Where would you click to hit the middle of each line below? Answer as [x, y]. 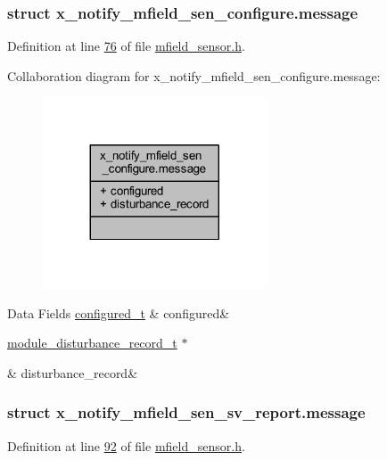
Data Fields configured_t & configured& [119, 312]
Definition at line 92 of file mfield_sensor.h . [126, 445]
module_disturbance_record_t [92, 343]
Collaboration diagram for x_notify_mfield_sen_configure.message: [194, 75]
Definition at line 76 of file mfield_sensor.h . [126, 46]
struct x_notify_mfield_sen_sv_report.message [186, 412]
